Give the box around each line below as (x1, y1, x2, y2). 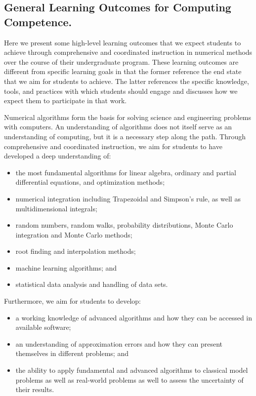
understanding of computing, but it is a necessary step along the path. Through (4, 131, 246, 141)
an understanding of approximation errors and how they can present (15, 338, 222, 349)
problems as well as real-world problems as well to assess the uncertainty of (15, 374, 244, 385)
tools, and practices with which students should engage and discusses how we (4, 85, 238, 96)
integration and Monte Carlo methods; (15, 229, 132, 239)
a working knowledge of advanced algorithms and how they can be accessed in (15, 312, 253, 322)
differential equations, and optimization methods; (15, 177, 165, 187)
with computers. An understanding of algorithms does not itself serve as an (4, 121, 232, 132)
